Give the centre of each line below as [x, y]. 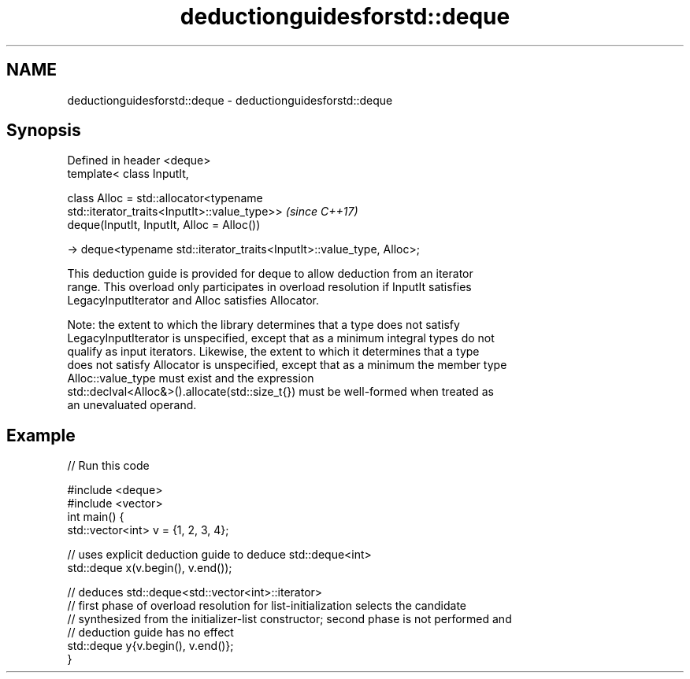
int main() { [96, 517]
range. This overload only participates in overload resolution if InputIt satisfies [269, 287]
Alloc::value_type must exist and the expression [191, 378]
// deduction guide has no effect [150, 633]
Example [41, 435]
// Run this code [108, 466]
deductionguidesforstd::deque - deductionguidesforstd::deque [230, 100]
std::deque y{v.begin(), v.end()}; [150, 646]
